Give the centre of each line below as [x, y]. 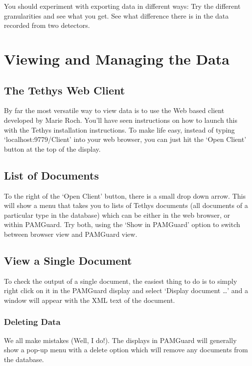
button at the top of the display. [52, 149]
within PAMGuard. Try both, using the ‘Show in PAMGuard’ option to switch [122, 224]
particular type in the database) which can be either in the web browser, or [117, 215]
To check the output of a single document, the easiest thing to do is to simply [121, 281]
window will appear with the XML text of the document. [90, 300]
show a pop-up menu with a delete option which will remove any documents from [126, 350]
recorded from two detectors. [47, 25]
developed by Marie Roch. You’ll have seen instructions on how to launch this [121, 120]
